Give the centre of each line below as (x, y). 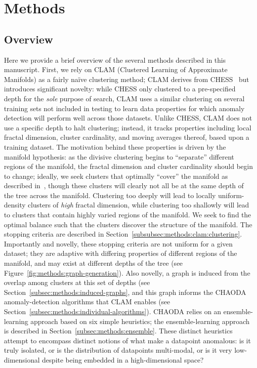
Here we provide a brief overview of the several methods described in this (115, 60)
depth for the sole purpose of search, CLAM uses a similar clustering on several (124, 98)
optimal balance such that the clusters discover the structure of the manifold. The (128, 224)
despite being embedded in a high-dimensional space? (123, 359)
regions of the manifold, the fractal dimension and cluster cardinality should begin (128, 166)
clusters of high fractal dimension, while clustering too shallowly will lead (138, 205)
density (15, 205)
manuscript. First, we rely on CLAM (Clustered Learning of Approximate (116, 69)
